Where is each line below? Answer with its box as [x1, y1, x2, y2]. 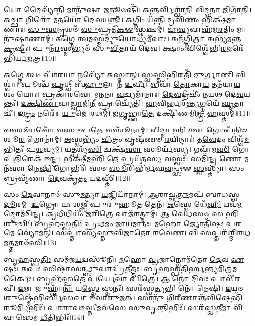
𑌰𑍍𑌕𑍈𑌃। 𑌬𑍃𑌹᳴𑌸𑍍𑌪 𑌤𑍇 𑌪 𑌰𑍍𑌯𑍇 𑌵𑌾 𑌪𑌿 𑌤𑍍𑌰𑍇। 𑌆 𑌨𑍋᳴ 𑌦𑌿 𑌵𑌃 [4, 273, 209, 283]
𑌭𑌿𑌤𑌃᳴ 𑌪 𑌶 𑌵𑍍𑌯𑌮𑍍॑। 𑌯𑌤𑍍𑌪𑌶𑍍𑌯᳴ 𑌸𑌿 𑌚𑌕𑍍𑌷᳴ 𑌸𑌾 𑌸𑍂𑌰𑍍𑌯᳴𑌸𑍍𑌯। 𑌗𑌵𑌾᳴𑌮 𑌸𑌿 [4, 143, 230, 154]
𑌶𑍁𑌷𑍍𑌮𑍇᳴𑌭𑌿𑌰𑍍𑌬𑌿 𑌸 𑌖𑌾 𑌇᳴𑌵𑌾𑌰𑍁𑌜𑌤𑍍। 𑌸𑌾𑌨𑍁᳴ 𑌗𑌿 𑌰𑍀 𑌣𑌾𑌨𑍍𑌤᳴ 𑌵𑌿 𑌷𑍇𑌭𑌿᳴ [4, 293, 243, 303]
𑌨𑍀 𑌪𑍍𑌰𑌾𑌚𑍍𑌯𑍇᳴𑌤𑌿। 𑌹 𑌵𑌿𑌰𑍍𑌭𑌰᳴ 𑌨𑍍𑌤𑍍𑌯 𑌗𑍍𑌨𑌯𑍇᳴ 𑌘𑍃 [90, 98, 234, 108]
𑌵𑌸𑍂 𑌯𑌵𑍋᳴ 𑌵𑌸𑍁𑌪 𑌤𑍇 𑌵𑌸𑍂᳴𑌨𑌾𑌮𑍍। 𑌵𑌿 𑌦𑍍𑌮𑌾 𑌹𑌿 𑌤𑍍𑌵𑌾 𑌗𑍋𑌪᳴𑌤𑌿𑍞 [4, 124, 247, 134]
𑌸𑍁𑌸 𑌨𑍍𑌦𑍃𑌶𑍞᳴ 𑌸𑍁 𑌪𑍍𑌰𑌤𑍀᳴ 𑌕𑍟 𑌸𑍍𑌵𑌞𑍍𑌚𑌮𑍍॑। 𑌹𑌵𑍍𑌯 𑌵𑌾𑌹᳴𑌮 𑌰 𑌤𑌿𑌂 [28, 24, 235, 34]
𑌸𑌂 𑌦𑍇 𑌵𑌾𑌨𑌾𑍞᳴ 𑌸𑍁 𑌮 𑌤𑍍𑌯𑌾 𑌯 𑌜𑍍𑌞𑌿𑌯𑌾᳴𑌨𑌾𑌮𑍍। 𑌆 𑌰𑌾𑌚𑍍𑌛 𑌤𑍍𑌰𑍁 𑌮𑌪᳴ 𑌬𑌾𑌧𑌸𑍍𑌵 [4, 189, 240, 199]
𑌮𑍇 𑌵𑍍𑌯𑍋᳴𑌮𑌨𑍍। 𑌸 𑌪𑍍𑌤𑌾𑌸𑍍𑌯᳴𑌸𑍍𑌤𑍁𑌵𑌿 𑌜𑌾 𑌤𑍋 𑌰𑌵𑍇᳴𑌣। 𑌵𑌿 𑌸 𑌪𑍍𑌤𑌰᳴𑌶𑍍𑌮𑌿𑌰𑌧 [4, 228, 251, 238]
